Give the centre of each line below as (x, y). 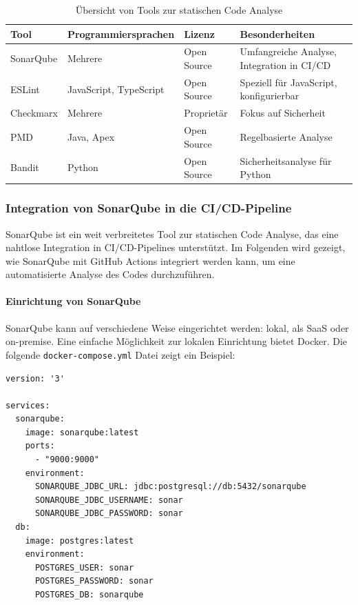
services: (28, 405)
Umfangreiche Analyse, (288, 51)
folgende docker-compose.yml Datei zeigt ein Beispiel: (120, 354)
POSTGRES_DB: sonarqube (89, 595)
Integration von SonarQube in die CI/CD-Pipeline (149, 208)
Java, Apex (91, 136)
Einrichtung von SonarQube (73, 301)
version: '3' (35, 378)
